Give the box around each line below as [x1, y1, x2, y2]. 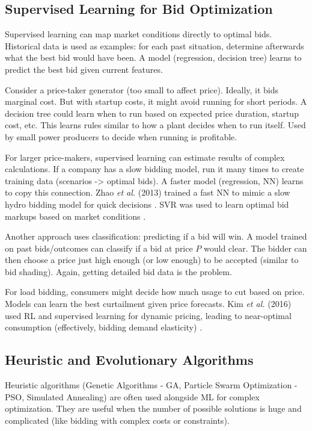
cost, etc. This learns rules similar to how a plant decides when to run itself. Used [5, 119, 306, 131]
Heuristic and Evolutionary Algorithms [5, 350, 254, 369]
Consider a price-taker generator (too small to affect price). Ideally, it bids [5, 83, 279, 96]
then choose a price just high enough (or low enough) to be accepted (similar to [5, 253, 299, 266]
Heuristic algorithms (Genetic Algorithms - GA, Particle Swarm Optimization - [5, 379, 298, 391]
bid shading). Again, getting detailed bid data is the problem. [5, 265, 232, 278]
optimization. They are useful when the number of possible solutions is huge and [5, 402, 302, 415]
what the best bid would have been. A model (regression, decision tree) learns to [5, 51, 302, 64]
